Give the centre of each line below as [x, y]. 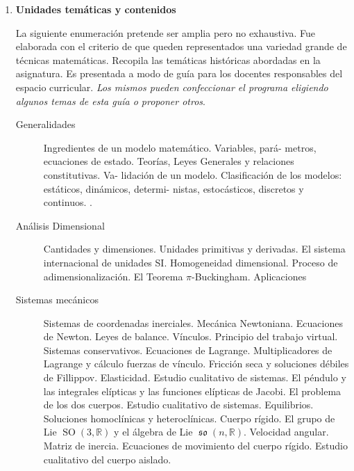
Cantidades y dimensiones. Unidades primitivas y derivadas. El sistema [194, 249]
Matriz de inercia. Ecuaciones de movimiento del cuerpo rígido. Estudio [196, 446]
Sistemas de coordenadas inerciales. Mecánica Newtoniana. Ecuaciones [193, 322]
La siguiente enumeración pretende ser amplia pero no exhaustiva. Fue [166, 32]
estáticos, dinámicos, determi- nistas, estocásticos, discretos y [174, 188]
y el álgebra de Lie [153, 432]
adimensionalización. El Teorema [113, 276]
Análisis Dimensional [60, 225]
